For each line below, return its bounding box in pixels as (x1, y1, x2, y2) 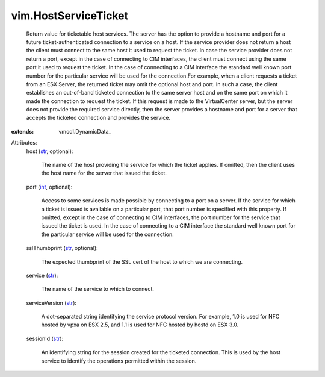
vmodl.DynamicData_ (58, 128, 111, 135)
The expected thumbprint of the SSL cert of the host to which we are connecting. (41, 258, 243, 265)
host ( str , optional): (26, 148, 73, 155)
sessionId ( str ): (26, 335, 64, 342)
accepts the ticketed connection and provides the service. (26, 114, 171, 122)
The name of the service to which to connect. (41, 285, 155, 293)
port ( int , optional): (26, 183, 73, 190)
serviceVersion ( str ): (26, 299, 77, 307)
